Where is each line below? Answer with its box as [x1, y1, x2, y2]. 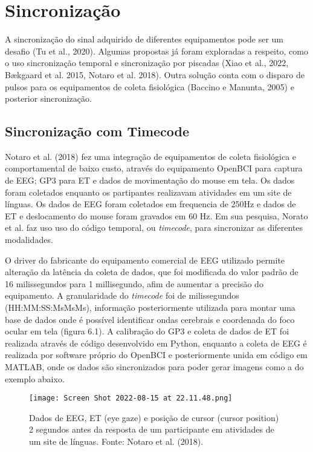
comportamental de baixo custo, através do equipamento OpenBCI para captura [5, 162, 303, 174]
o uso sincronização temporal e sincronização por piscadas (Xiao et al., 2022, [5, 56, 289, 69]
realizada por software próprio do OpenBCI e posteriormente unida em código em [5, 348, 308, 361]
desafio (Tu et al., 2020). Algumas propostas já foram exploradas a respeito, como [5, 44, 308, 57]
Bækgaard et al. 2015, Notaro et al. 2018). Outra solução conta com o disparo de [5, 68, 305, 81]
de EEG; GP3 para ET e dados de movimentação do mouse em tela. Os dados [5, 174, 295, 187]
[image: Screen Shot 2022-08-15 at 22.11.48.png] [29, 394, 233, 403]
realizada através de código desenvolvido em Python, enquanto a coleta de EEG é [5, 336, 307, 349]
